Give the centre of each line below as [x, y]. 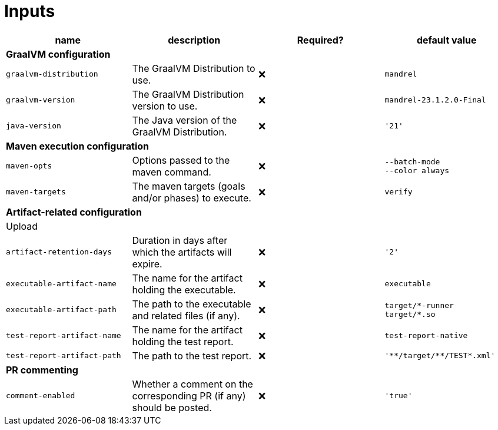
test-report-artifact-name [64, 336]
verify [399, 192]
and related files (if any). [186, 315]
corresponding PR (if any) [189, 396]
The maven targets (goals [189, 186]
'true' [399, 396]
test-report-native [426, 336]
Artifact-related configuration [74, 212]
